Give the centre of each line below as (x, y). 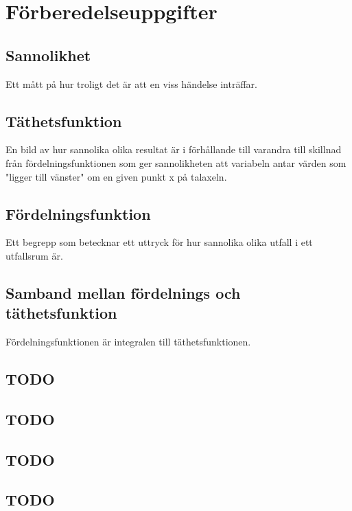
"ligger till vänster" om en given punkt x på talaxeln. (116, 176)
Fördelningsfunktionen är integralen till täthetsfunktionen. (128, 342)
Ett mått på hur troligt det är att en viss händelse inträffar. (131, 83)
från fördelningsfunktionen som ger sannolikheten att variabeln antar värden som (176, 162)
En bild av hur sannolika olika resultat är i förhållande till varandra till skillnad (174, 149)
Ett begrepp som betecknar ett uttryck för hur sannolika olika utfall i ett (159, 242)
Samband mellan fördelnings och (123, 292)
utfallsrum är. (34, 255)
